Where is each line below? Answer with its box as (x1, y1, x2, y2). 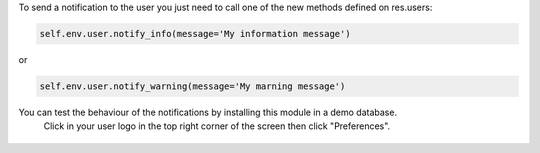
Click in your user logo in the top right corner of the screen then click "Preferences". (43, 120, 391, 132)
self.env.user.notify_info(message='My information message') (39, 28, 351, 39)
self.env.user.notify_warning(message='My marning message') (39, 80, 346, 92)
